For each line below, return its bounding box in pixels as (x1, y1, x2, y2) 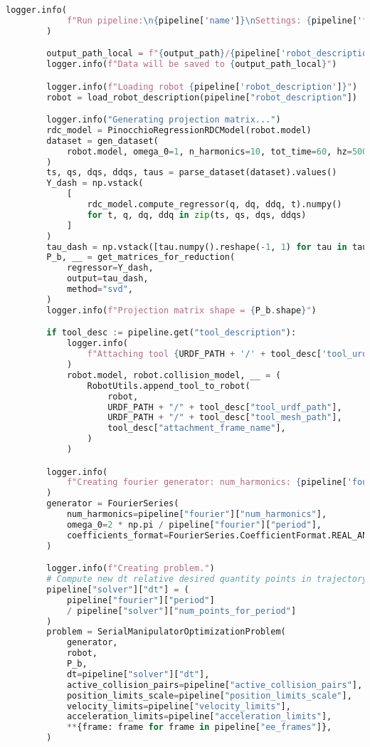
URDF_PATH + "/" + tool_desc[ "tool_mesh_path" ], (107, 412, 342, 423)
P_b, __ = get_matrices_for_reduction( (46, 252, 236, 263)
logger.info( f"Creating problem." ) (46, 563, 215, 574)
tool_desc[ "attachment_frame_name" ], (107, 423, 286, 434)
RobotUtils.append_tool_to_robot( (87, 380, 250, 391)
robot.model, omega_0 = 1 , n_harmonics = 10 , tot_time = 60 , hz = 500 (66, 146, 368, 157)
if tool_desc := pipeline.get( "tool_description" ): (46, 328, 297, 338)
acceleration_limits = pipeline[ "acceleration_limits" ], (66, 711, 332, 722)
